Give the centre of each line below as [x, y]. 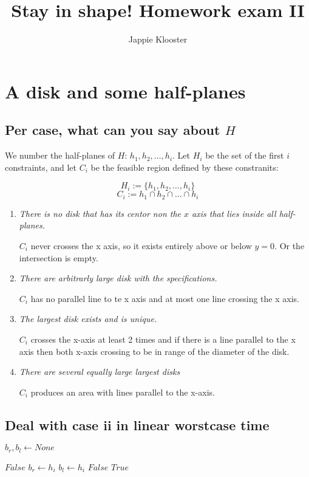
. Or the [290, 245]
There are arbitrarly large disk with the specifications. [118, 278]
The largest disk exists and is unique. [88, 319]
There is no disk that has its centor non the [100, 213]
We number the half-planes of [60, 155]
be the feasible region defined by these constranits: [185, 167]
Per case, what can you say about [113, 130]
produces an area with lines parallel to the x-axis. [123, 392]
